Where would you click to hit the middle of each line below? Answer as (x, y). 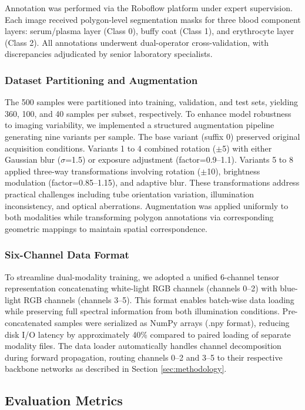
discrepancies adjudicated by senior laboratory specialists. (109, 54)
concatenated (29, 322)
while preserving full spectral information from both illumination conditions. (142, 311)
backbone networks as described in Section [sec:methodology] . (116, 369)
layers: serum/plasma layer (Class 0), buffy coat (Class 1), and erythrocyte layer (150, 31)
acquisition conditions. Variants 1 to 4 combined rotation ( (110, 148)
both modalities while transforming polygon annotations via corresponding (139, 217)
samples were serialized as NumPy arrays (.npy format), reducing (172, 322)
